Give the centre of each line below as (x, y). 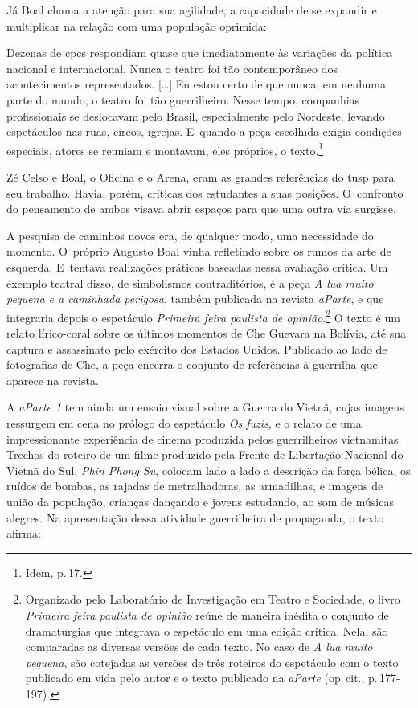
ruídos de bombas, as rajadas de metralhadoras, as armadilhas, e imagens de (195, 486)
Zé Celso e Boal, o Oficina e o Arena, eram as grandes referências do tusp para (201, 177)
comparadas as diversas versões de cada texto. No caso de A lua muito (199, 647)
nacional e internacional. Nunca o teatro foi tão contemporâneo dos (172, 68)
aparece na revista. (53, 380)
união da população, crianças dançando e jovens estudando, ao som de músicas (200, 501)
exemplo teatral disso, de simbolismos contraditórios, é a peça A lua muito (190, 282)
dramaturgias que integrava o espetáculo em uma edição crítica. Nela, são (207, 630)
